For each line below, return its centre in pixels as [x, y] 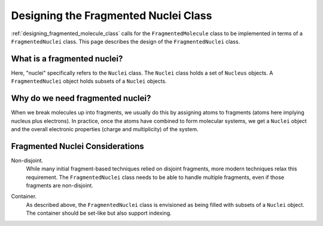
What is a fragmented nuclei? [67, 59]
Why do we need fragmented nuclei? [81, 98]
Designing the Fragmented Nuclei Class [112, 16]
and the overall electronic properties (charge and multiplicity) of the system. [105, 129]
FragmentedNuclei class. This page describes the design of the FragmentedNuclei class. [126, 41]
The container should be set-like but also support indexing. [99, 213]
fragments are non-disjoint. [60, 185]
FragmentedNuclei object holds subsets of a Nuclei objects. [89, 81]
